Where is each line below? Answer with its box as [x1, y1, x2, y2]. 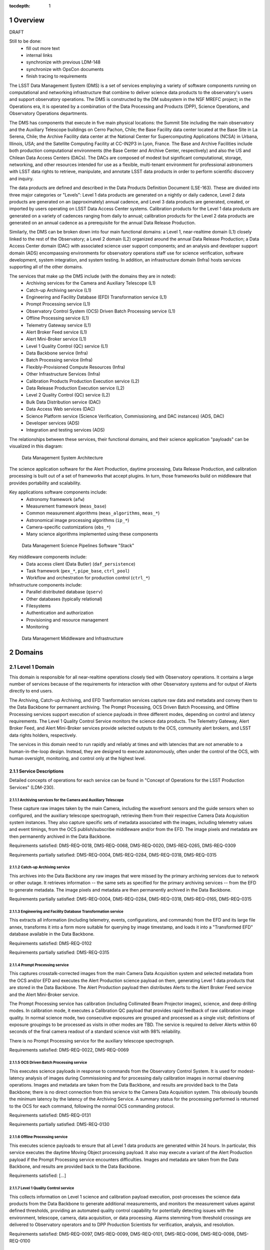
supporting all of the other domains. [9, 264, 83, 270]
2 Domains [9, 648, 43, 657]
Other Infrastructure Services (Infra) [26, 371, 100, 377]
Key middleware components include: [9, 554, 87, 560]
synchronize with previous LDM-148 [26, 59, 101, 65]
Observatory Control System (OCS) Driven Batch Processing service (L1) [26, 308, 176, 314]
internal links [26, 52, 52, 58]
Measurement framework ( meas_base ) [26, 503, 107, 509]
